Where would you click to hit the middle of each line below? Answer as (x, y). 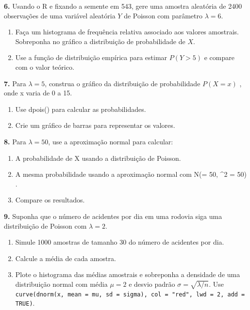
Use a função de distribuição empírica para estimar (91, 57)
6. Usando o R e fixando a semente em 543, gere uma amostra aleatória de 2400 (123, 6)
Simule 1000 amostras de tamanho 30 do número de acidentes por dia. (120, 242)
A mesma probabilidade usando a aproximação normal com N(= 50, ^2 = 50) (131, 174)
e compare (219, 57)
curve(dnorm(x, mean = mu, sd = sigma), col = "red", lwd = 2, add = (130, 294)
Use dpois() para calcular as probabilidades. (81, 109)
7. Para (15, 83)
